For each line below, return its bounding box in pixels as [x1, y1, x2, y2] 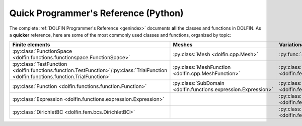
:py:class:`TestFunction [12, 61, 67, 68]
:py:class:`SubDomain [173, 80, 225, 87]
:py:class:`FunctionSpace [12, 48, 72, 55]
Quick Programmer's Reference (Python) [9, 8, 184, 19]
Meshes [173, 41, 193, 48]
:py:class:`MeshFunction [173, 64, 231, 71]
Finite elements [12, 41, 50, 48]
